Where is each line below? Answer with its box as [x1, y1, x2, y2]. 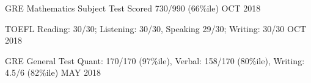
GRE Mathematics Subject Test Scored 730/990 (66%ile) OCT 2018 [5, 2, 261, 14]
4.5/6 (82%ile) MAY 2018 [5, 66, 101, 79]
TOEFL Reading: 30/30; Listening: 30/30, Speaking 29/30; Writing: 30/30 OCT [5, 22, 307, 35]
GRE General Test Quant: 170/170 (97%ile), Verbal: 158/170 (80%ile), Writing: [5, 54, 305, 67]
